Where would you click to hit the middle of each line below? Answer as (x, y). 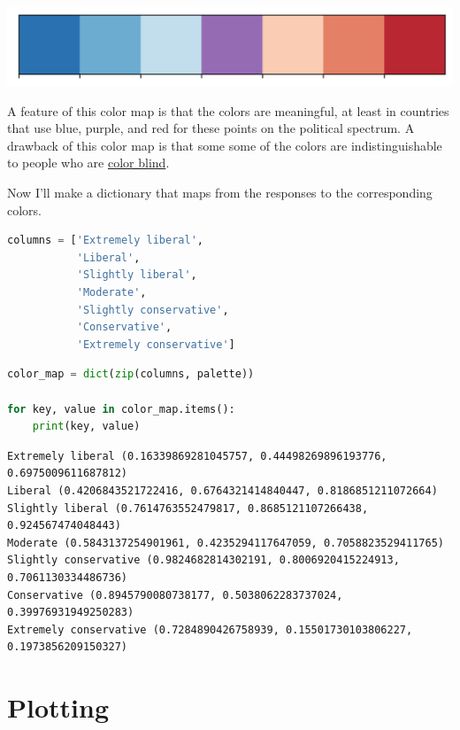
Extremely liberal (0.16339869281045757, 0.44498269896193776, (197, 456)
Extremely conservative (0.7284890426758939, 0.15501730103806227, (210, 629)
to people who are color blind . (88, 163)
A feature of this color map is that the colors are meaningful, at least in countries (228, 110)
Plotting (58, 707)
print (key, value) (86, 427)
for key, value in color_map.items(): (121, 409)
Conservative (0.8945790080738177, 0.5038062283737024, (175, 595)
